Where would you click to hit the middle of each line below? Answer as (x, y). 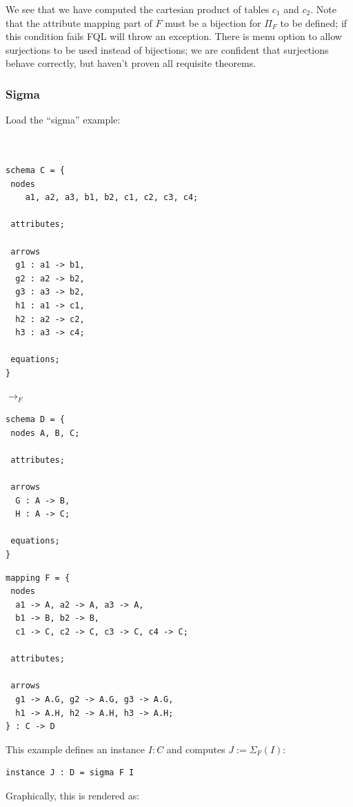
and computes (196, 749)
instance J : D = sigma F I (70, 773)
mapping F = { (38, 578)
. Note (323, 9)
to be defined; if (314, 22)
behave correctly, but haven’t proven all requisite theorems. (131, 63)
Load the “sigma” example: (63, 120)
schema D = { (35, 420)
